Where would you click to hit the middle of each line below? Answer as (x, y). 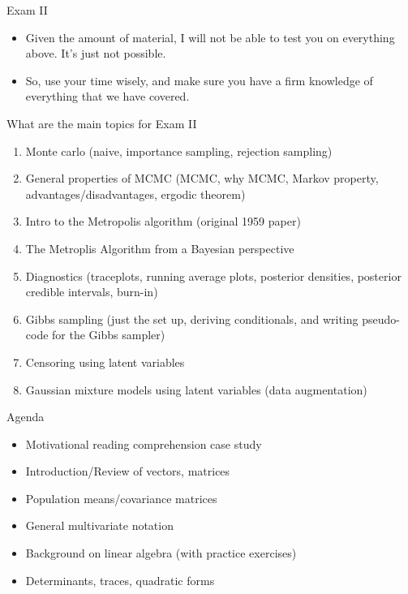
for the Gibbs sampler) (109, 335)
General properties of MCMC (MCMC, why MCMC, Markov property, (202, 178)
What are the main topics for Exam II (102, 123)
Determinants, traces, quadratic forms (120, 580)
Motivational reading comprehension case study (144, 443)
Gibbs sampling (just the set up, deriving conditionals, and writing (192, 319)
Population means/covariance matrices (121, 498)
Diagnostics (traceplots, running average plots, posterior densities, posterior (213, 275)
